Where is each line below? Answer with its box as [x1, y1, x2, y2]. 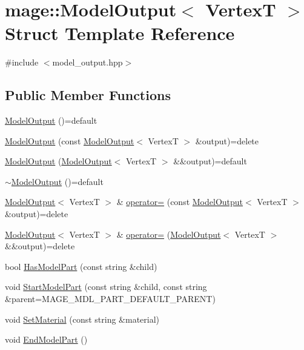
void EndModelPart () [5, 333, 88, 346]
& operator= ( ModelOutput [116, 227, 221, 240]
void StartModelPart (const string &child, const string [5, 280, 207, 293]
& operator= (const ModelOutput [116, 195, 243, 208]
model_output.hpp [52, 56, 123, 69]
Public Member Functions [5, 86, 171, 104]
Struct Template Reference [5, 21, 235, 45]
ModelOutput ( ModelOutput [5, 155, 112, 167]
